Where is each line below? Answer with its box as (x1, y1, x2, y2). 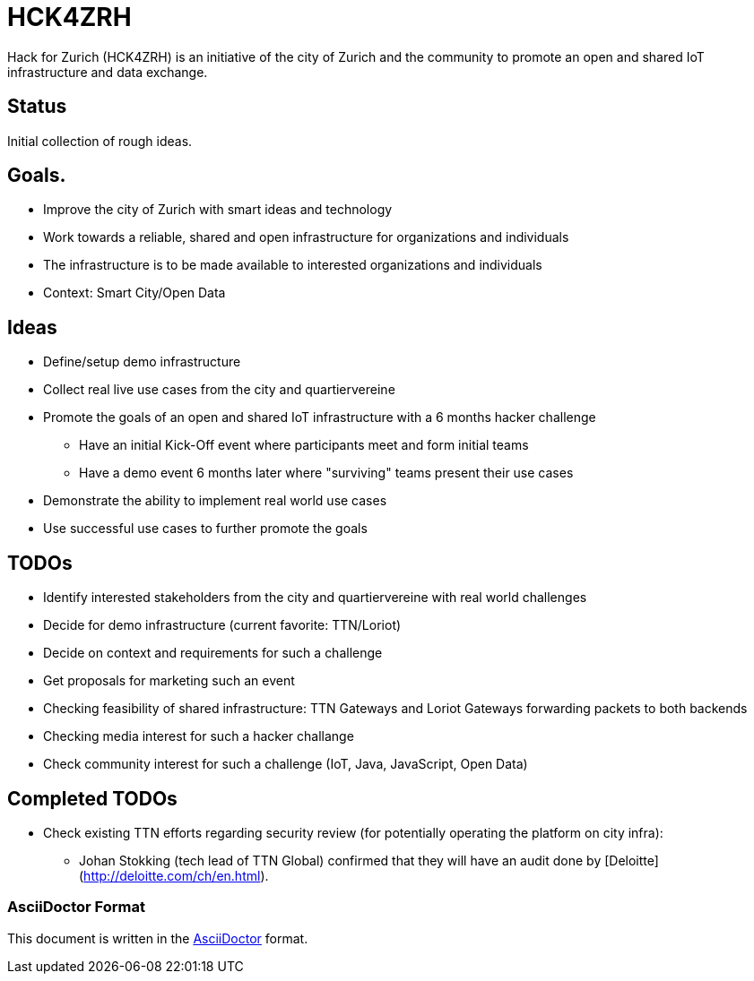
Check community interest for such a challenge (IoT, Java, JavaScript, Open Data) (43, 756, 528, 772)
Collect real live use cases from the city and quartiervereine (43, 382, 395, 398)
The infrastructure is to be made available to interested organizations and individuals (43, 257, 542, 273)
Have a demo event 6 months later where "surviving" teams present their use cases (79, 465, 574, 481)
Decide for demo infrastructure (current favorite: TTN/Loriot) (43, 617, 402, 633)
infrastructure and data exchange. (7, 64, 208, 80)
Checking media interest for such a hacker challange (43, 728, 354, 744)
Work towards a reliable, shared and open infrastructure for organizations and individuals (43, 229, 569, 245)
